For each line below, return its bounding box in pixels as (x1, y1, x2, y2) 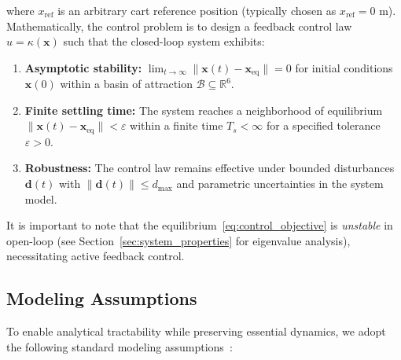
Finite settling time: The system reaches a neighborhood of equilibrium (24, 101, 383, 118)
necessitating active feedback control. (6, 248, 185, 264)
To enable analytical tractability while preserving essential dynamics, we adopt (6, 323, 386, 340)
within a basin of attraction (60, 75, 193, 92)
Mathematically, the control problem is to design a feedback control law (6, 17, 352, 34)
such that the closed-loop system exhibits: (63, 33, 265, 50)
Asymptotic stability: (24, 59, 142, 75)
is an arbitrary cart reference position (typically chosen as (57, 2, 337, 18)
